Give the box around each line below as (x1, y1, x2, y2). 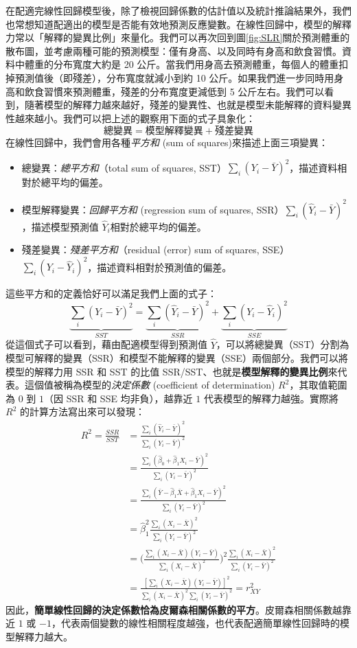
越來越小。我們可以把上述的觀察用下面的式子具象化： (14, 111, 255, 125)
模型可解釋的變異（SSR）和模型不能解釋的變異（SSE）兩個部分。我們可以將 (5, 351, 348, 365)
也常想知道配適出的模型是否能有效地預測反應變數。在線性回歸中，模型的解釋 (5, 16, 352, 31)
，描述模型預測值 (21, 219, 99, 233)
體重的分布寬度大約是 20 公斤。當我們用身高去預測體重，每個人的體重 (24, 57, 339, 71)
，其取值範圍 (289, 378, 347, 392)
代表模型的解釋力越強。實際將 (203, 391, 338, 405)
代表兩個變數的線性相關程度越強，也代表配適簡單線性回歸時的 (60, 616, 340, 630)
